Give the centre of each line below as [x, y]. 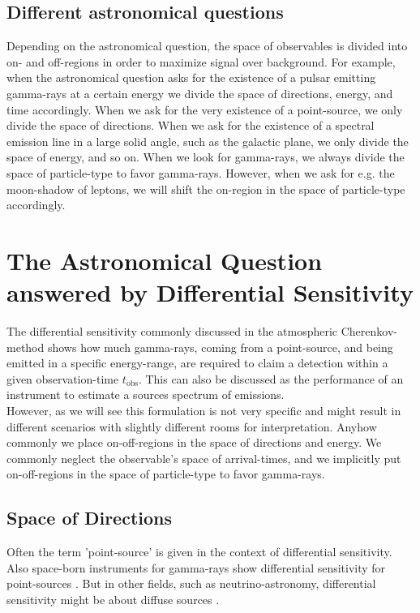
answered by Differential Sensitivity [210, 292]
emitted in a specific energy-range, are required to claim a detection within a [197, 363]
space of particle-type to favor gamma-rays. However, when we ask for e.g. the [201, 172]
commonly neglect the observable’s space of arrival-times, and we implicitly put [204, 458]
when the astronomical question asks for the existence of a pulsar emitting [191, 77]
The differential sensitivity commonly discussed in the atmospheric [172, 331]
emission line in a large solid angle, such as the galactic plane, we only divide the [208, 141]
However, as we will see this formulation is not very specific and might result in [204, 411]
